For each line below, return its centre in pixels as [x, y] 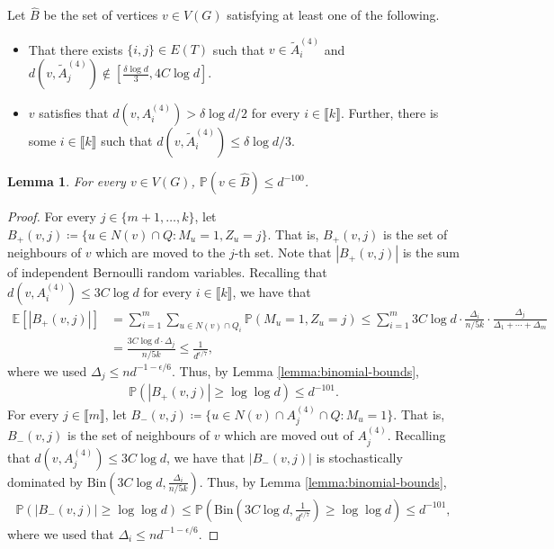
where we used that [61, 533]
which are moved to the [161, 252]
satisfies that [74, 113]
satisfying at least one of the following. [333, 15]
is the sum [431, 252]
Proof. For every [52, 216]
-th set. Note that [283, 252]
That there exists [76, 49]
